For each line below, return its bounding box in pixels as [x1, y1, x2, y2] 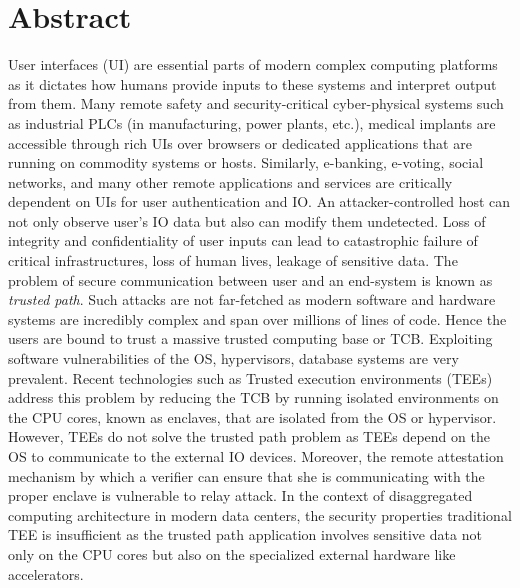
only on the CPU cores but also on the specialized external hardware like [8, 543, 456, 564]
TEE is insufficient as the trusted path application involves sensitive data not [8, 524, 482, 545]
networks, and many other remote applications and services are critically [8, 171, 453, 192]
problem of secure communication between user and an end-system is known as [8, 269, 493, 290]
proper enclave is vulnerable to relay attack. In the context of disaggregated [8, 485, 473, 506]
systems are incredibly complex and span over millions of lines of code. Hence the [8, 308, 507, 329]
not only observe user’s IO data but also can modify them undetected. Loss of [8, 210, 486, 231]
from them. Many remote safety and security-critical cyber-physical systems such [8, 93, 504, 114]
